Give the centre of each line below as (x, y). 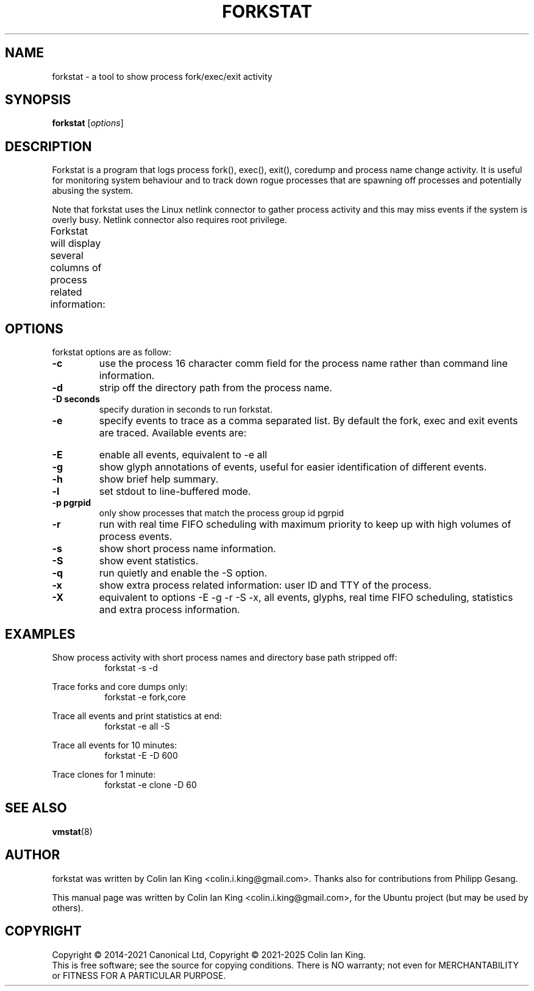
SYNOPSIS (38, 100)
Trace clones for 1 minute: (104, 774)
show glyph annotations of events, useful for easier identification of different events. (293, 467)
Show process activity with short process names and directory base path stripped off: (225, 657)
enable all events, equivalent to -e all (183, 455)
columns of (76, 268)
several (67, 256)
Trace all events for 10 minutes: (115, 745)
